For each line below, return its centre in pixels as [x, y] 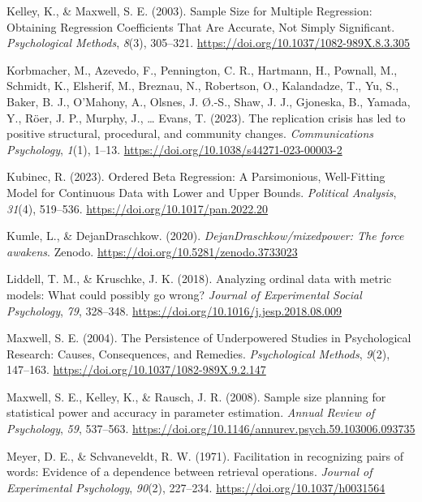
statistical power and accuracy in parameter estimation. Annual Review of [191, 412]
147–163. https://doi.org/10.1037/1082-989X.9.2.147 [136, 369]
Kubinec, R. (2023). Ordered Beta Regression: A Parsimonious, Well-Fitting [196, 176]
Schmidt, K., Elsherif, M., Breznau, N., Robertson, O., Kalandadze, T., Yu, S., [203, 86]
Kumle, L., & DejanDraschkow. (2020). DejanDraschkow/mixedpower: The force [205, 236]
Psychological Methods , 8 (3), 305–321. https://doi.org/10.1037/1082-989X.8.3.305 [209, 43]
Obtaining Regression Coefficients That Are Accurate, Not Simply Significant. [201, 26]
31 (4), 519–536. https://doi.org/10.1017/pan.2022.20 [138, 208]
